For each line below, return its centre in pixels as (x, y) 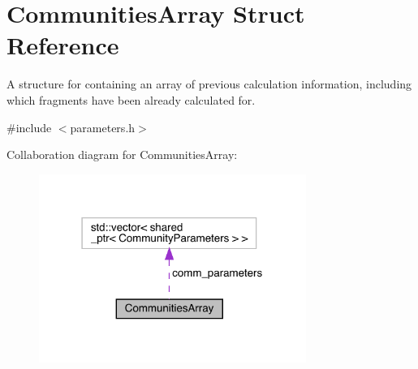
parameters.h (103, 127)
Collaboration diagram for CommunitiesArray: (122, 154)
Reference (63, 45)
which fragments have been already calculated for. (131, 99)
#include (29, 127)
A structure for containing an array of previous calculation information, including (209, 84)
